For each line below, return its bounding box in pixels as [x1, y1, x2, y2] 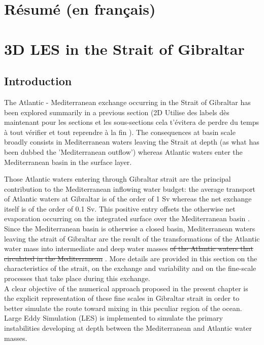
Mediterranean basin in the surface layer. [4, 156, 132, 167]
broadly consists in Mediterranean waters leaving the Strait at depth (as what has [4, 136, 259, 147]
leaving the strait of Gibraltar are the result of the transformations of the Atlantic [4, 233, 260, 244]
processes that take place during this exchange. [4, 273, 150, 284]
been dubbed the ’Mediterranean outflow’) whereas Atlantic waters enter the [4, 146, 243, 157]
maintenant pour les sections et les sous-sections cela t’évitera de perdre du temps [4, 117, 259, 127]
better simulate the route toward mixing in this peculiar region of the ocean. [4, 302, 242, 313]
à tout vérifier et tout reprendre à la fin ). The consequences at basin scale [4, 126, 236, 137]
